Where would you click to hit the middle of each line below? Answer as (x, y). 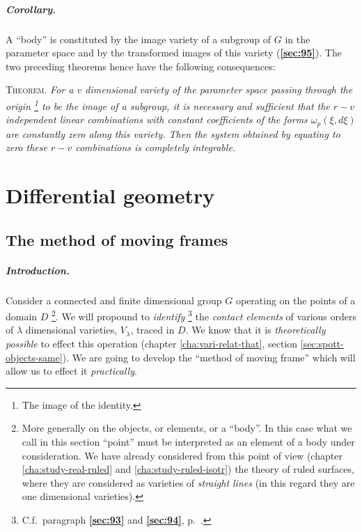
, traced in (152, 330)
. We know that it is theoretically (255, 330)
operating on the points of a (296, 300)
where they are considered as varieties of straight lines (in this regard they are (188, 482)
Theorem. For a (40, 89)
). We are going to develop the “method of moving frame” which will (209, 357)
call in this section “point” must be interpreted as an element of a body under (188, 441)
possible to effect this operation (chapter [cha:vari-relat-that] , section (152, 343)
